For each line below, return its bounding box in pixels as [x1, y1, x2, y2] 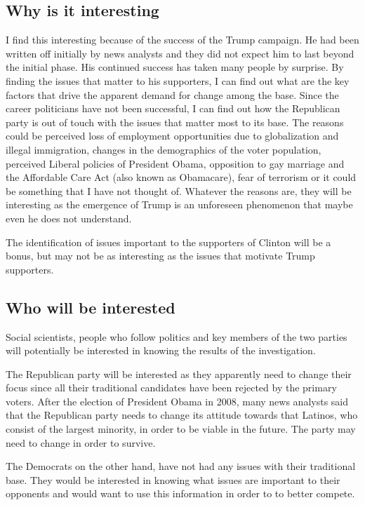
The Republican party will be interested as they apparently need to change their [6, 366, 352, 381]
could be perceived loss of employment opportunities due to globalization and [6, 128, 339, 143]
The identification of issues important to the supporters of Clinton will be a [6, 234, 331, 249]
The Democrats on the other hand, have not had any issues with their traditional [6, 459, 356, 473]
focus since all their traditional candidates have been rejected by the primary [6, 380, 337, 395]
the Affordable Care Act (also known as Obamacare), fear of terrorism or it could [6, 170, 357, 184]
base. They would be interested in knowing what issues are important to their [6, 472, 340, 487]
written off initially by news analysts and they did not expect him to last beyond [6, 46, 354, 60]
